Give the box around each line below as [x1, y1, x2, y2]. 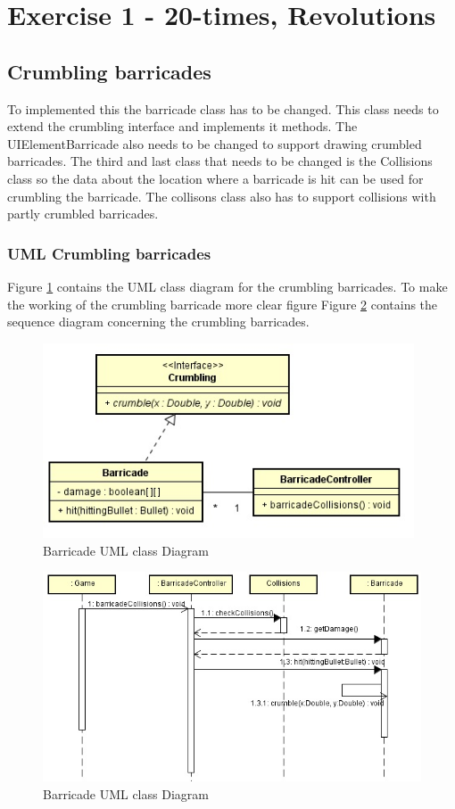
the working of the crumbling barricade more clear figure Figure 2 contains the [7, 294, 438, 313]
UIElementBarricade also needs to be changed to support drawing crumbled [7, 134, 422, 153]
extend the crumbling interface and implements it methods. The [7, 117, 358, 136]
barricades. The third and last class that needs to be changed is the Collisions [7, 152, 433, 170]
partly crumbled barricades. [7, 204, 159, 223]
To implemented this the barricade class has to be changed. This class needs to [7, 99, 439, 118]
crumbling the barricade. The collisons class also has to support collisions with [7, 186, 436, 205]
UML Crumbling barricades [7, 242, 211, 264]
